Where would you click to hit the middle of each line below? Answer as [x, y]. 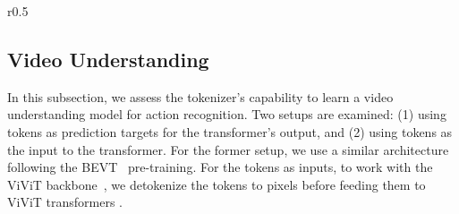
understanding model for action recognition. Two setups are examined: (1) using [227, 114]
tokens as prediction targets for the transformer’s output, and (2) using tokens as [230, 131]
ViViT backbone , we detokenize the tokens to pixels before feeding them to [217, 184]
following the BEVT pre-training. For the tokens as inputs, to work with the [220, 167]
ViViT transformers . [65, 202]
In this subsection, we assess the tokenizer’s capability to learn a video [200, 96]
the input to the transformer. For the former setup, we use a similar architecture [228, 149]
